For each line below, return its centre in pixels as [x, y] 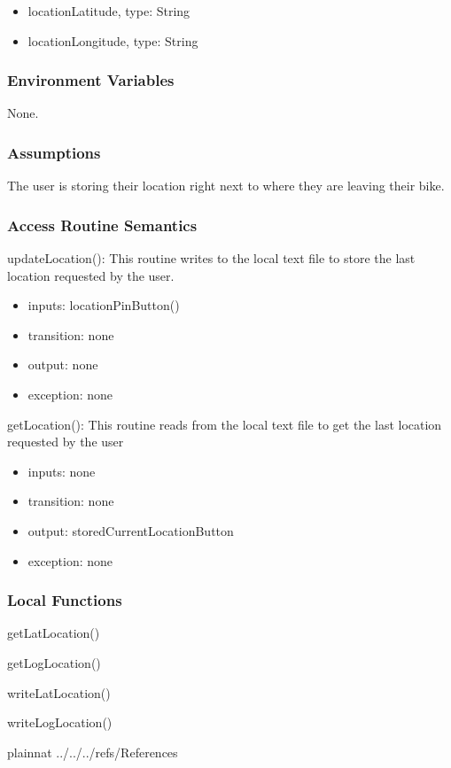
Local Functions [65, 600]
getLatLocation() [54, 633]
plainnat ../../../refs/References [93, 752]
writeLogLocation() [60, 722]
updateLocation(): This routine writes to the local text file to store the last [211, 258]
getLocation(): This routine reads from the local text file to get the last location [225, 424]
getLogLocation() [54, 662]
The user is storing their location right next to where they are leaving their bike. [226, 186]
